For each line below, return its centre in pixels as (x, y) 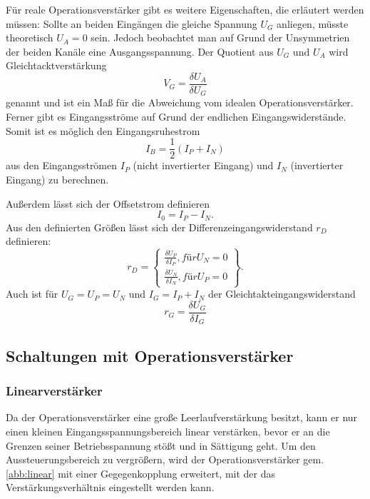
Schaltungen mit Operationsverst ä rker (150, 355)
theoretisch (30, 37)
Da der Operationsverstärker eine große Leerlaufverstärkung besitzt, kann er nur (182, 417)
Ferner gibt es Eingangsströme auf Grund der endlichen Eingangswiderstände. (176, 117)
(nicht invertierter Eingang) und (203, 165)
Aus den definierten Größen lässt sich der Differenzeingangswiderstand (159, 227)
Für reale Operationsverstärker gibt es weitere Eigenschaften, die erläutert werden (185, 9)
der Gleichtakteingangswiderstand (282, 294)
